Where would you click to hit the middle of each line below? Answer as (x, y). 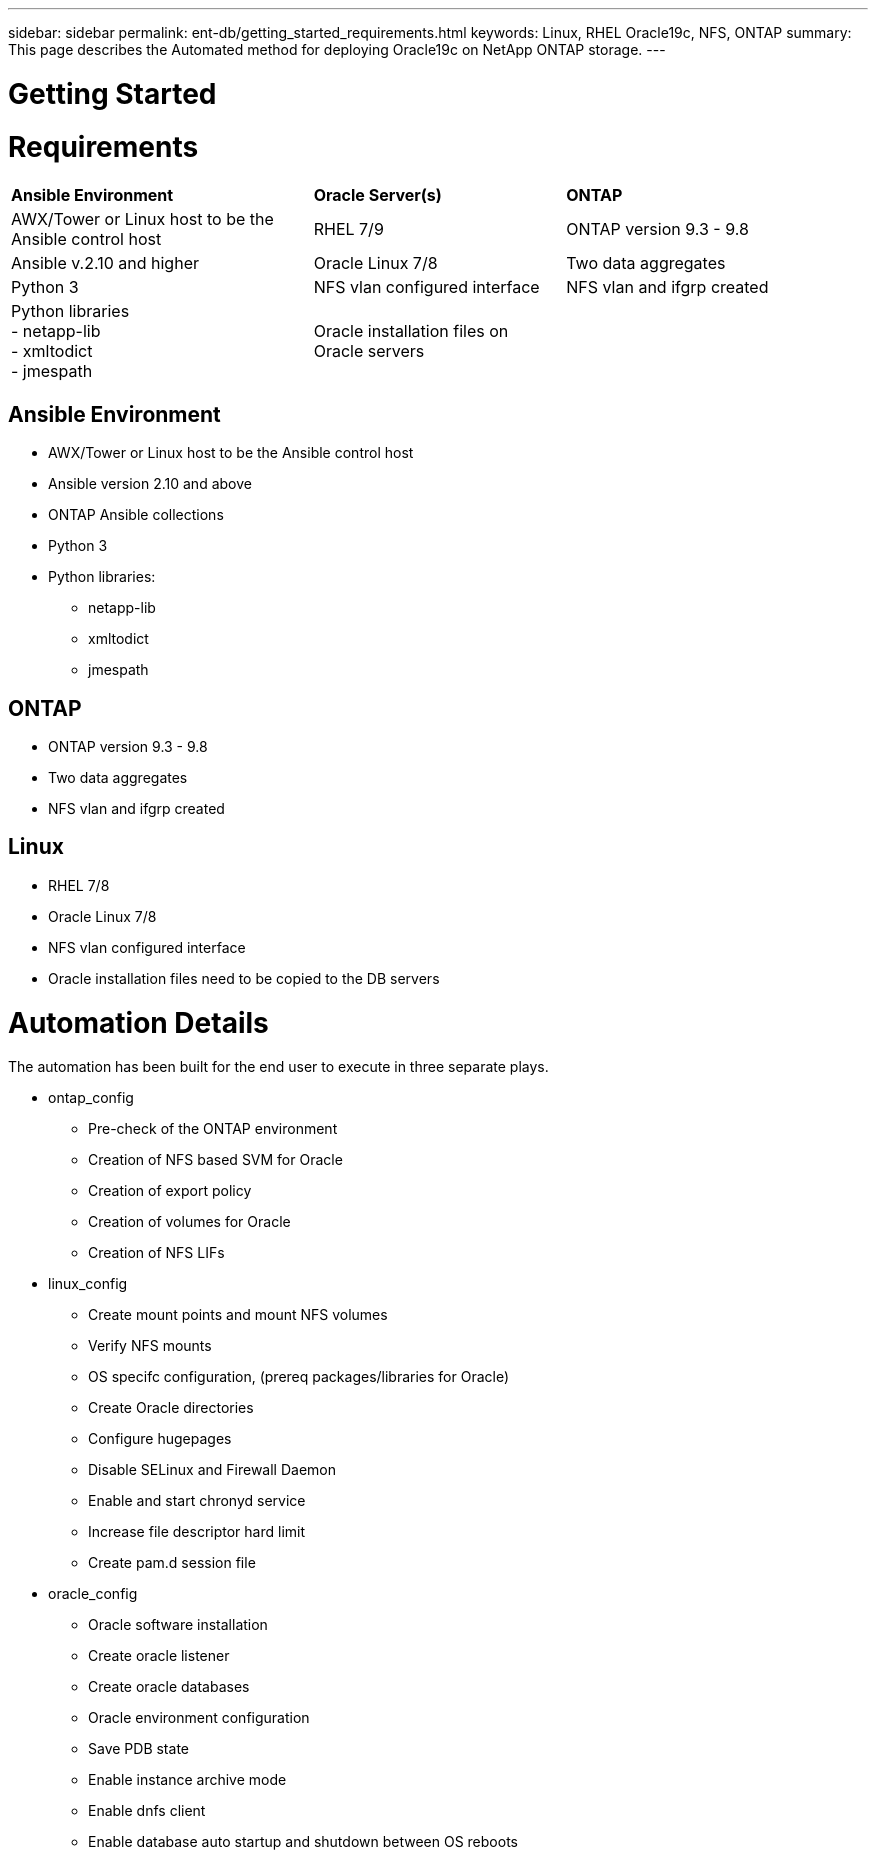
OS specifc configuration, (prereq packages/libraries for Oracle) (299, 1377)
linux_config (88, 1284)
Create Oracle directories (171, 1408)
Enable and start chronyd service (197, 1501)
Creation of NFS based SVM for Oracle (215, 1160)
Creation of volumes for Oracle (189, 1222)
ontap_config (91, 1098)
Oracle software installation (178, 1625)
